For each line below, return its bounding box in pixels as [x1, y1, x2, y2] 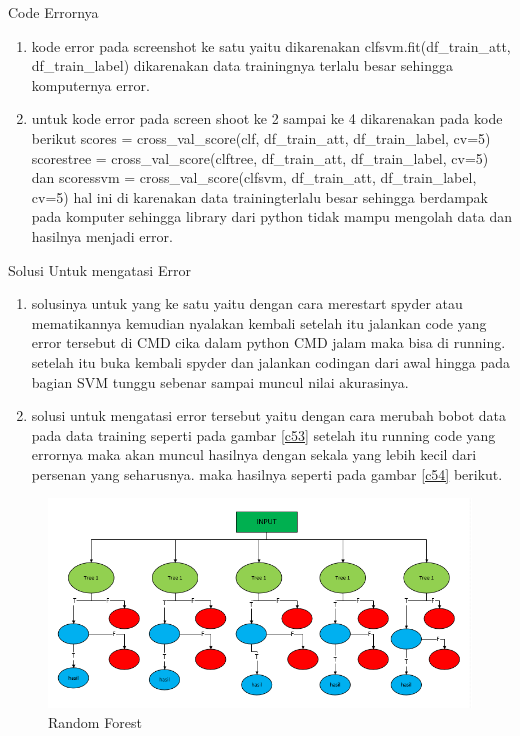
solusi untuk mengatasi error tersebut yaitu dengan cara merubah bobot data [31, 405, 507, 426]
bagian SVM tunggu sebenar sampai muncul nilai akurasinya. [31, 371, 409, 392]
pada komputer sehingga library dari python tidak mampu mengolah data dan [31, 206, 512, 227]
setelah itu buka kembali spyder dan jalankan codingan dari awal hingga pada [31, 351, 511, 372]
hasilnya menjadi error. [31, 225, 173, 246]
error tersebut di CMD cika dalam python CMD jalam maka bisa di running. [31, 332, 506, 353]
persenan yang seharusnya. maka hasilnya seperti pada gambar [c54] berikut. [31, 463, 503, 484]
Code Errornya [8, 2, 99, 22]
